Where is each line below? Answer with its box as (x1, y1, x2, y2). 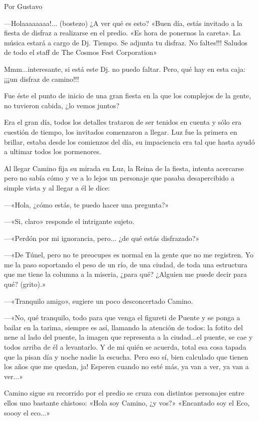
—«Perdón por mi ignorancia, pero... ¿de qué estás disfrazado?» (4, 232, 200, 243)
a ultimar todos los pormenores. (4, 146, 101, 157)
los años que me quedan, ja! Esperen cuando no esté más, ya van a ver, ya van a (4, 361, 249, 372)
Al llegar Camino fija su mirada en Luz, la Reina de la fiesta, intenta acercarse (4, 163, 244, 173)
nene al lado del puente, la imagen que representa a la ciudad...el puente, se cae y (4, 332, 253, 342)
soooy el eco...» (4, 407, 50, 418)
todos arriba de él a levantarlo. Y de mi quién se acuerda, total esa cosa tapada (4, 342, 247, 352)
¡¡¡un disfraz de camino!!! (4, 73, 79, 84)
